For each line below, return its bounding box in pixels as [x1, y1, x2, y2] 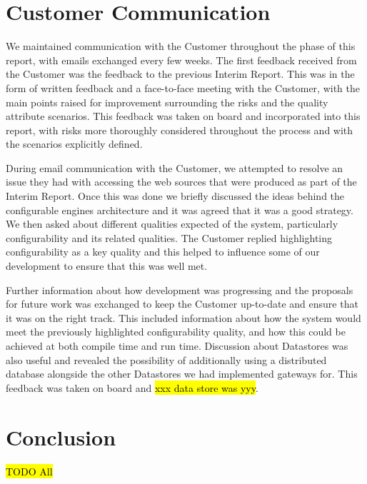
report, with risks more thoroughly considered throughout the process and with [6, 122, 353, 137]
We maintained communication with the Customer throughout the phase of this [6, 39, 356, 54]
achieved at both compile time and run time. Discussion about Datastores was [6, 338, 348, 353]
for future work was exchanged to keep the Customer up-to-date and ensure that [6, 296, 358, 311]
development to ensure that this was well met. [6, 258, 208, 273]
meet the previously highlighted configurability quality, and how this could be [6, 324, 346, 339]
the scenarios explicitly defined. [6, 136, 143, 151]
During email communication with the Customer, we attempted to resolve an [6, 160, 343, 175]
